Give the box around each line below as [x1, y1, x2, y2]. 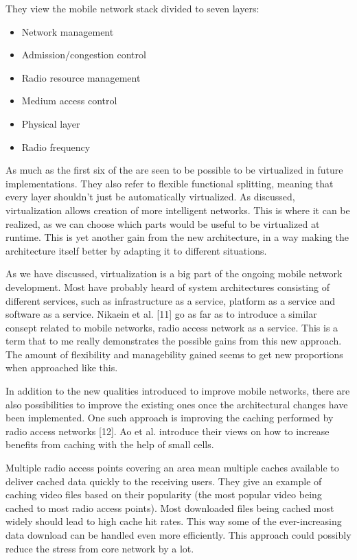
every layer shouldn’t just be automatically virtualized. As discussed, [5, 189, 295, 204]
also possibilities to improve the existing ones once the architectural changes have [5, 397, 348, 411]
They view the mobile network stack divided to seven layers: [5, 1, 260, 15]
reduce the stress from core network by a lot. [5, 541, 194, 555]
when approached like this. [5, 360, 118, 375]
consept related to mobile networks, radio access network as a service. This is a [5, 320, 338, 334]
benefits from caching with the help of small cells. [5, 437, 214, 452]
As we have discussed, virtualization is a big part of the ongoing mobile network [5, 266, 343, 281]
